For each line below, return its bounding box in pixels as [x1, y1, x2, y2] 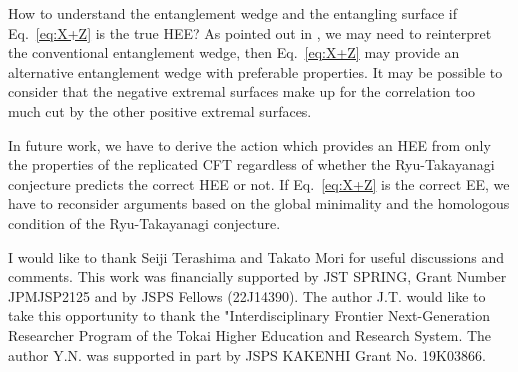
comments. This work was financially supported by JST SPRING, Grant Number [8, 266, 507, 287]
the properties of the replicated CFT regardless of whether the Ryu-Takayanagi [8, 154, 495, 175]
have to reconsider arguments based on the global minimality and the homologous [8, 193, 510, 214]
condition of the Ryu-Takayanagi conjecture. [8, 212, 281, 233]
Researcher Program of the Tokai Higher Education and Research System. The [8, 324, 492, 345]
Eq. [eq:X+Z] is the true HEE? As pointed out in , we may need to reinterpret [8, 22, 492, 43]
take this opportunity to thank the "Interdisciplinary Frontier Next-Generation [8, 305, 490, 326]
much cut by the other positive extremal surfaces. [8, 100, 312, 121]
